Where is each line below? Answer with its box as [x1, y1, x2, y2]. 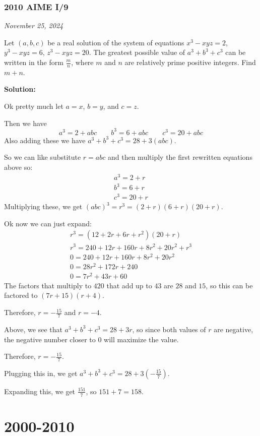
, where [71, 57, 94, 67]
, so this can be [206, 280, 253, 290]
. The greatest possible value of [89, 47, 185, 57]
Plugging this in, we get [4, 367, 78, 378]
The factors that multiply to [4, 280, 92, 290]
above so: [4, 161, 33, 172]
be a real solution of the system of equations [47, 37, 184, 47]
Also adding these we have [4, 135, 86, 145]
